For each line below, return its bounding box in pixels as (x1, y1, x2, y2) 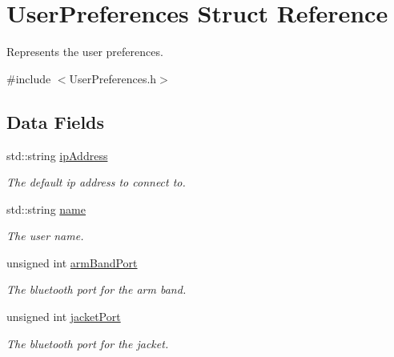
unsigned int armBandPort (6, 254, 138, 271)
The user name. (6, 227, 84, 244)
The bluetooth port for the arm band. (6, 281, 187, 298)
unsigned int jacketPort (6, 308, 121, 325)
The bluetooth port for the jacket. (6, 335, 169, 351)
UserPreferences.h (69, 70, 157, 86)
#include (6, 70, 51, 86)
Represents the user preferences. (6, 43, 163, 60)
